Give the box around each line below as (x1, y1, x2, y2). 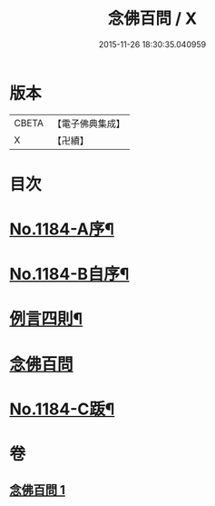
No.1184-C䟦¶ (9, 399, 115, 419)
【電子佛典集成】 (52, 117, 125, 130)
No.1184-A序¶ (9, 219, 115, 240)
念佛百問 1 (9, 482, 66, 498)
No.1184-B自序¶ (9, 264, 130, 284)
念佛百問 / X (107, 8, 198, 29)
